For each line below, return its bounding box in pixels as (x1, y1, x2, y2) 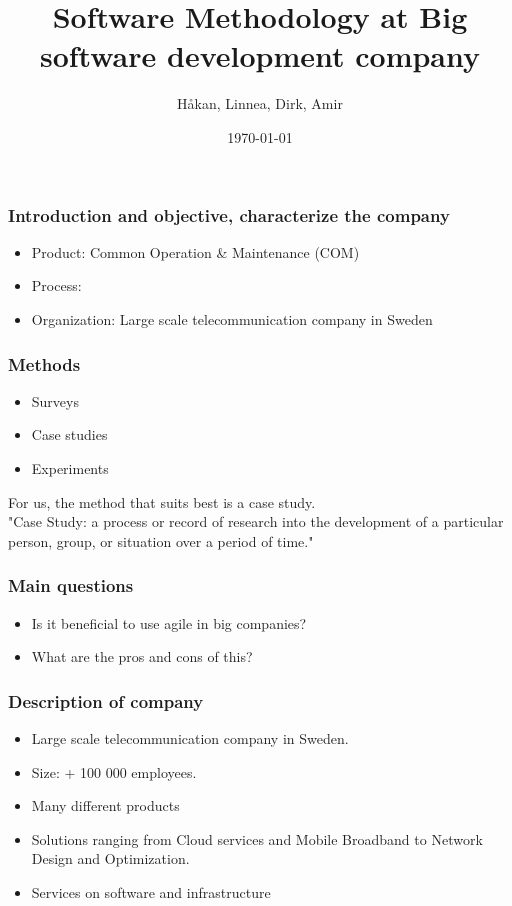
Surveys (31, 390, 79, 411)
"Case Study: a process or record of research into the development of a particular (8, 511, 504, 532)
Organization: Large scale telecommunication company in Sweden (31, 308, 433, 329)
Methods (8, 351, 81, 376)
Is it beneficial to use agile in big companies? (31, 612, 307, 633)
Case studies (31, 424, 108, 445)
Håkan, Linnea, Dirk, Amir (177, 93, 343, 114)
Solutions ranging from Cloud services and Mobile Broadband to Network (31, 828, 483, 849)
